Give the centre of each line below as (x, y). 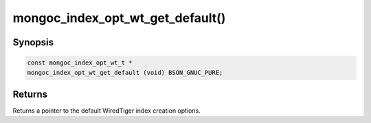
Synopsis (33, 42)
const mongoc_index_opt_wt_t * (80, 63)
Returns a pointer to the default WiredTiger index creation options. (106, 111)
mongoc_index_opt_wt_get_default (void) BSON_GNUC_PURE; (125, 72)
